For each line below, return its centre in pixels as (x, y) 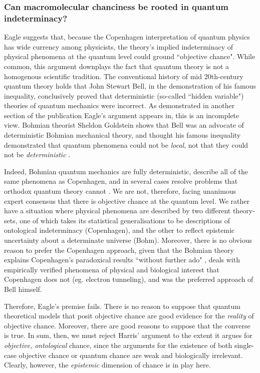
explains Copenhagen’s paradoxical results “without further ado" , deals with (122, 260)
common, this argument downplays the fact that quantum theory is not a (117, 66)
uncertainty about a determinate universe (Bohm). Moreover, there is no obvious (128, 240)
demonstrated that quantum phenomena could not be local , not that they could (126, 144)
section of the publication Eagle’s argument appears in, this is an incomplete (122, 115)
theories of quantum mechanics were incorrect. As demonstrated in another (119, 105)
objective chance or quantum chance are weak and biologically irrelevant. (131, 355)
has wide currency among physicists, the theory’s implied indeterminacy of (119, 46)
